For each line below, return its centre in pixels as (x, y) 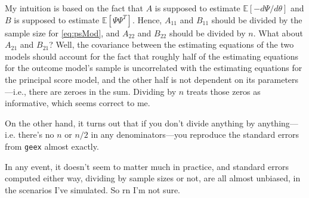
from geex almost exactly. (52, 146)
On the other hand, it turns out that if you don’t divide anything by (130, 123)
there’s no (36, 134)
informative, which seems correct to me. (78, 103)
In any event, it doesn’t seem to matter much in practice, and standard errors (147, 166)
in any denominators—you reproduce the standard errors (195, 134)
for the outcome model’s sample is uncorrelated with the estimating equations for (154, 68)
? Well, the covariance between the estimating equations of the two (172, 44)
